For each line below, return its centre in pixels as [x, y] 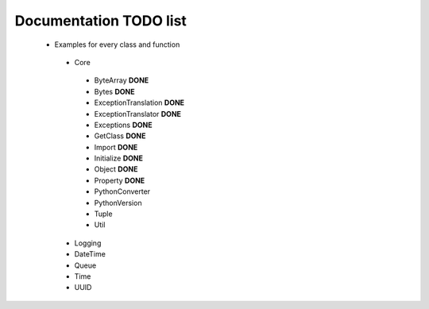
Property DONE [120, 180]
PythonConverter [122, 191]
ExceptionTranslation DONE [139, 102]
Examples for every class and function [117, 44]
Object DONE [116, 169]
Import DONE [116, 147]
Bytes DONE [114, 91]
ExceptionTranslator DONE [138, 114]
